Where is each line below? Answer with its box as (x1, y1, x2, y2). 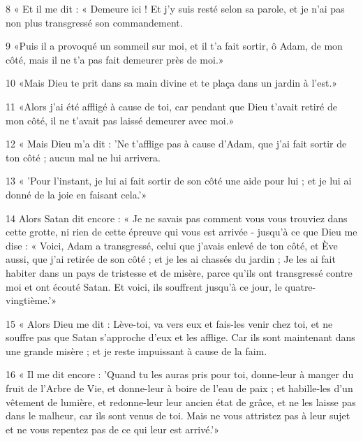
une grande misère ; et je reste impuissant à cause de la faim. (6, 343, 267, 358)
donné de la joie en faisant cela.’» (6, 187, 147, 201)
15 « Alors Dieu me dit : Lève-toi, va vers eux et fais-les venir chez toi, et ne (6, 316, 333, 331)
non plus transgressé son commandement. (6, 15, 183, 29)
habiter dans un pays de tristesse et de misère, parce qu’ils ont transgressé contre (6, 265, 353, 280)
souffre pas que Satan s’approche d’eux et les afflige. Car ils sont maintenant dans (6, 330, 355, 345)
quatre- (285, 279, 316, 294)
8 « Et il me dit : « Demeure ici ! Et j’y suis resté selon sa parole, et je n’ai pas (6, 1, 345, 15)
